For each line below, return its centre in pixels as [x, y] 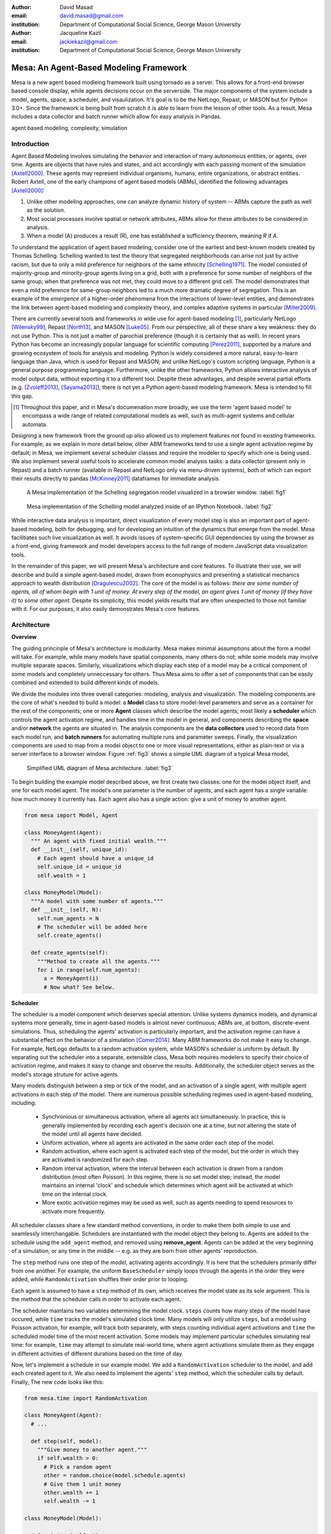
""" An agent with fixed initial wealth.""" [99, 841]
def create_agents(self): [70, 953]
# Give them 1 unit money [83, 1484]
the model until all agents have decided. [92, 1134]
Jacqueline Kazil [80, 33]
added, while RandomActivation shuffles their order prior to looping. [100, 1279]
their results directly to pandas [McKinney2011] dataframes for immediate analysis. [116, 479]
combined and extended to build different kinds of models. [85, 683]
